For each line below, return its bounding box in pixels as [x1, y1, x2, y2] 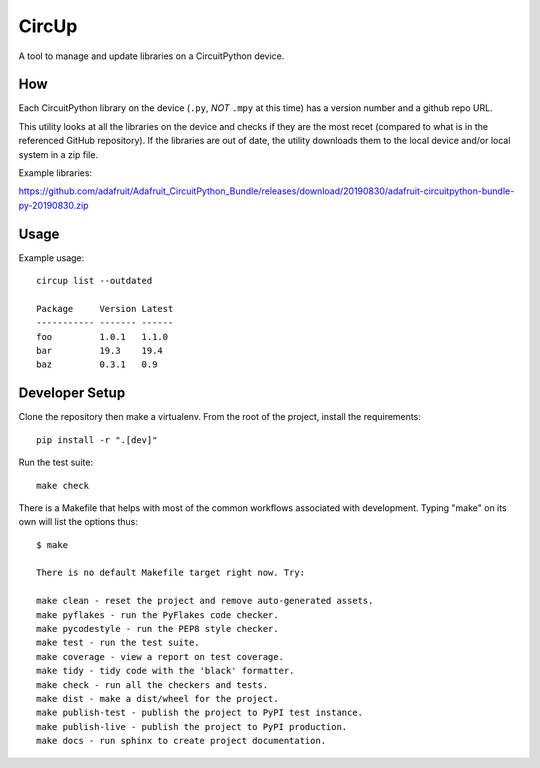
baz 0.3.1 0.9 [36, 359, 158, 370]
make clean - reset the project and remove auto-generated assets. [36, 595, 374, 607]
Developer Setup [18, 385, 126, 402]
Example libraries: [18, 167, 93, 179]
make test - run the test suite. [36, 637, 200, 649]
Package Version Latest [36, 303, 174, 314]
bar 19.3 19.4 [36, 345, 164, 357]
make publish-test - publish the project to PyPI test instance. [36, 707, 364, 719]
